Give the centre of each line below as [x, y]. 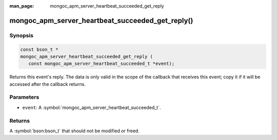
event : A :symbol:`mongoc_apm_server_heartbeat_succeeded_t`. [92, 107]
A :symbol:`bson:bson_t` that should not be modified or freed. [74, 131]
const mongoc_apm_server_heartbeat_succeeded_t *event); [102, 64]
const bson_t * [39, 49]
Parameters [24, 97]
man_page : [22, 6]
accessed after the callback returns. [48, 84]
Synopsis [21, 35]
